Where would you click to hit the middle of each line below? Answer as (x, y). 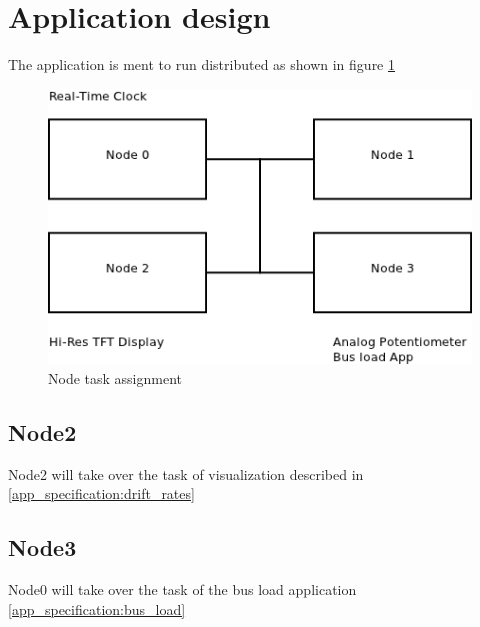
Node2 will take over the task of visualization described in (186, 473)
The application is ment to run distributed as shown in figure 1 (202, 64)
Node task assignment (115, 377)
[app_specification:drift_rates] (101, 493)
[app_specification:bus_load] (97, 608)
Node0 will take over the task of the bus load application (182, 588)
